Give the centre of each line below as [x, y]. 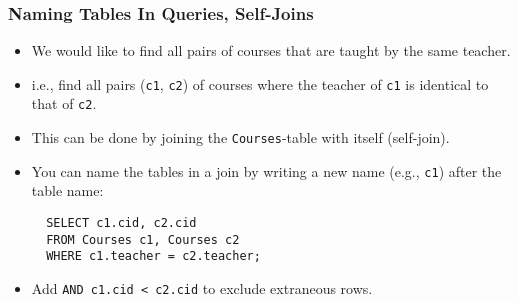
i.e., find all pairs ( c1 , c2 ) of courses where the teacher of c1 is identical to [260, 83]
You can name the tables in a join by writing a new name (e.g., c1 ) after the [266, 170]
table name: [67, 190]
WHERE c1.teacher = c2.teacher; [153, 256]
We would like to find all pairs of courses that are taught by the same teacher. [271, 50]
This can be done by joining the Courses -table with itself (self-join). [240, 137]
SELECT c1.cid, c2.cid [121, 223]
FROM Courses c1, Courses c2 [143, 239]
